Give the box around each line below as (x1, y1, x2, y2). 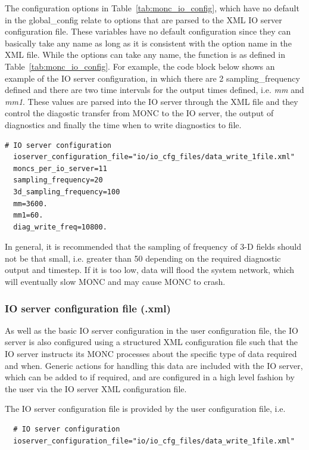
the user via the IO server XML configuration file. (5, 382, 187, 395)
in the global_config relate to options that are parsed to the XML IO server (5, 13, 282, 26)
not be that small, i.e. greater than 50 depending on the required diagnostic (5, 252, 281, 264)
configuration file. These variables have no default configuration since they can (5, 25, 291, 38)
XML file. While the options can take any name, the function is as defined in (5, 48, 285, 61)
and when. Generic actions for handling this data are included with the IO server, (5, 359, 303, 371)
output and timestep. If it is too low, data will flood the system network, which (5, 263, 295, 276)
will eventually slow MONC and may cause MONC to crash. (5, 275, 226, 288)
